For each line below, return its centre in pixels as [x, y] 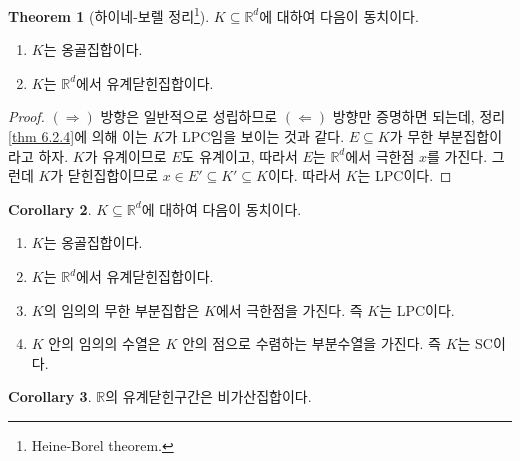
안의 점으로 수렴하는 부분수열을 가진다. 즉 [311, 343]
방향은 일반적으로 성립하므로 [189, 116]
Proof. [26, 116]
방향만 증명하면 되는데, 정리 [419, 116]
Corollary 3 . [50, 396]
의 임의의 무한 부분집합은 [121, 309]
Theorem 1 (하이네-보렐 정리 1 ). [109, 14]
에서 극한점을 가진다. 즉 [289, 309]
